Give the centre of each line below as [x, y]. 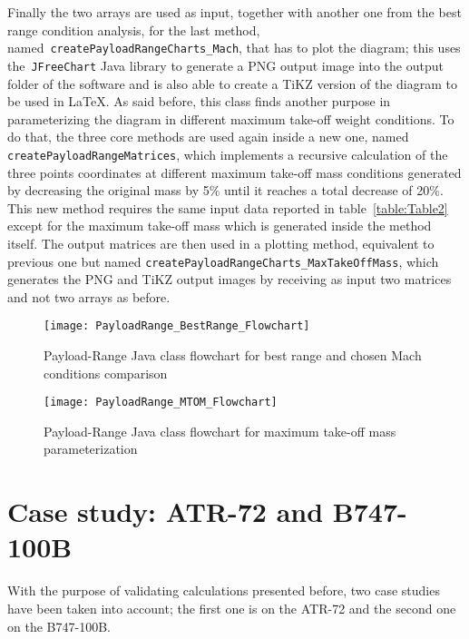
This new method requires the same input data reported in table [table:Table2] [228, 207]
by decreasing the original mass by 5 [108, 190]
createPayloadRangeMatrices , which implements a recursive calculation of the [228, 154]
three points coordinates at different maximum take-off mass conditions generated [234, 172]
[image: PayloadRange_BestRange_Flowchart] [177, 326]
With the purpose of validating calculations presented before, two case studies [224, 590]
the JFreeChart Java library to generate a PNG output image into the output [225, 65]
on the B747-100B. [59, 626]
